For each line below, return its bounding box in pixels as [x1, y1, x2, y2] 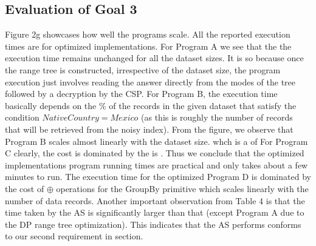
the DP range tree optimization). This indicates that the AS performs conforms [5, 218, 301, 230]
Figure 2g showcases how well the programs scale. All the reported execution [5, 28, 290, 41]
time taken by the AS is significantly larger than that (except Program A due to [5, 206, 304, 219]
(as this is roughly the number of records [141, 111, 293, 124]
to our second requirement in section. [5, 230, 143, 242]
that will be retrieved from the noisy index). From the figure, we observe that [5, 122, 294, 135]
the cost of [5, 182, 44, 194]
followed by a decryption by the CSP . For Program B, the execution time [5, 87, 278, 100]
